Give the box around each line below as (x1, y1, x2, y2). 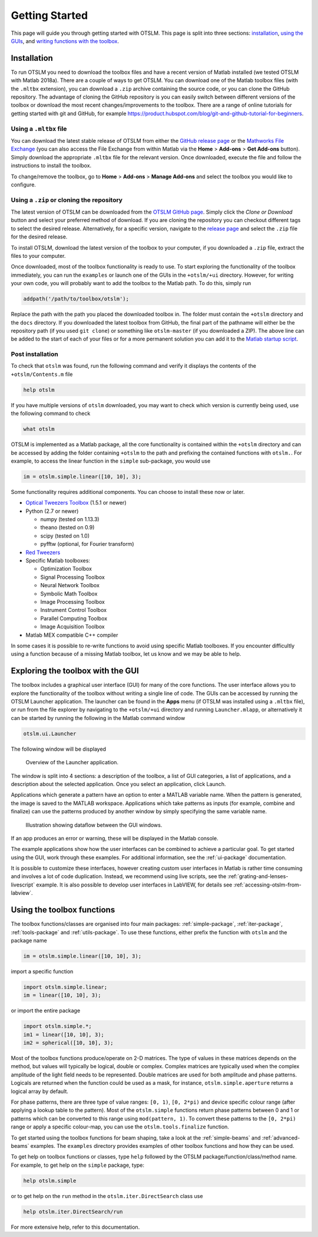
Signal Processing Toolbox (40, 573, 105, 581)
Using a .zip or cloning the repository (11, 195, 123, 204)
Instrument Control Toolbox (40, 607, 107, 614)
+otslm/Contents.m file (11, 371, 73, 378)
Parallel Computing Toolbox (40, 614, 108, 622)
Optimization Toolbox (40, 565, 92, 572)
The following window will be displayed (11, 745, 106, 752)
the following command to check (11, 410, 91, 417)
